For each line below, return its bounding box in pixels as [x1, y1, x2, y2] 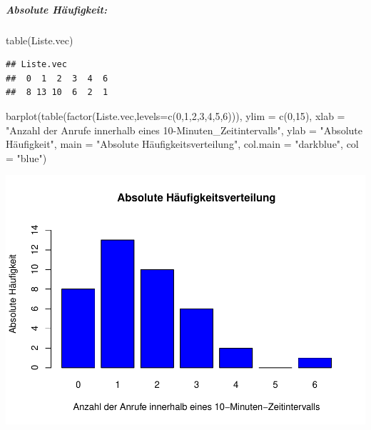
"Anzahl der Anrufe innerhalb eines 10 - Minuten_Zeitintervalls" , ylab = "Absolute [6, 122, 362, 137]
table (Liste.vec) [6, 32, 73, 47]
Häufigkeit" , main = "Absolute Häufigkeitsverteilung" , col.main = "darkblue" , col [6, 136, 359, 151]
